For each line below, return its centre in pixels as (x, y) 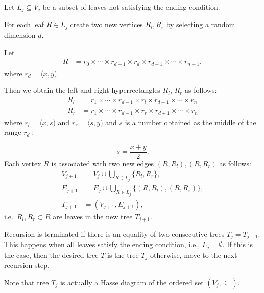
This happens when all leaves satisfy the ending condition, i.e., (102, 244)
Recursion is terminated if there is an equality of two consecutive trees (114, 234)
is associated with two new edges (103, 163)
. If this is (238, 244)
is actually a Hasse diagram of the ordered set (132, 282)
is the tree (123, 254)
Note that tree (27, 282)
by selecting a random (201, 24)
